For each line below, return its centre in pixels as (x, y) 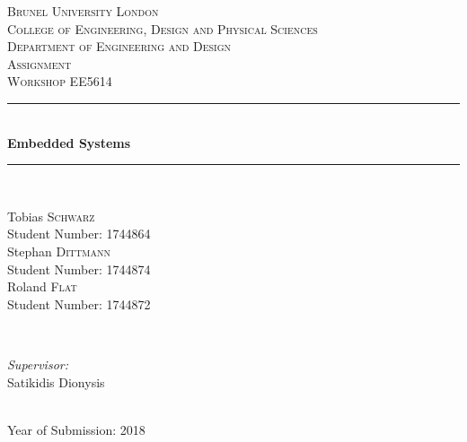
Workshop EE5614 (60, 81)
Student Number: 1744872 (79, 303)
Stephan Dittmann (59, 251)
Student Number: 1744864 (79, 234)
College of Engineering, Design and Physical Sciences (163, 28)
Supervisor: (38, 364)
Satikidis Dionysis (56, 381)
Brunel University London (83, 11)
